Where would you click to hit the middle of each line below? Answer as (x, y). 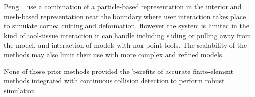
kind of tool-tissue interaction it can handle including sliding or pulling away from (127, 35)
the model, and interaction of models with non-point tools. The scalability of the (126, 45)
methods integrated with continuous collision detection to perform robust (114, 81)
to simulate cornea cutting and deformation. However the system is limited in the (127, 26)
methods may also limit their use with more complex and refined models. (114, 54)
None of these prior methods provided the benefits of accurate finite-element (119, 71)
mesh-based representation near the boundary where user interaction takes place (125, 16)
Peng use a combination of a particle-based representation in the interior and (123, 6)
